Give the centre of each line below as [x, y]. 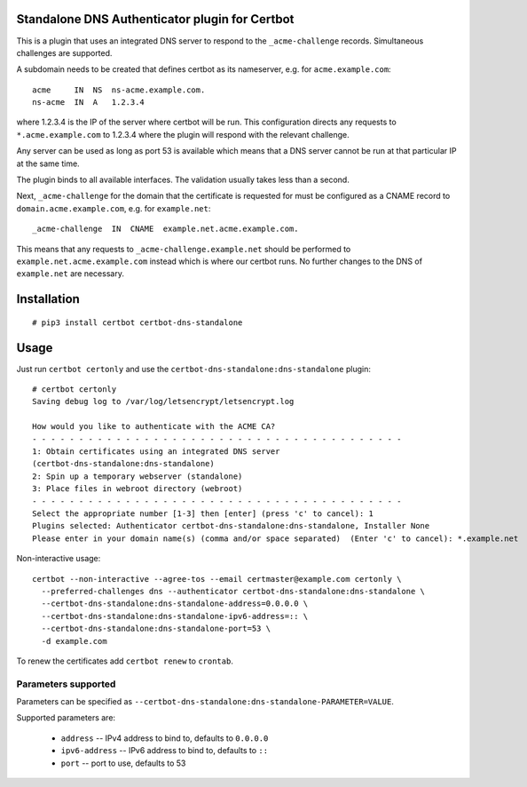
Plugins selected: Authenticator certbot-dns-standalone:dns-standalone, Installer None [231, 526]
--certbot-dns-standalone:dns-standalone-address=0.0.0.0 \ [175, 604]
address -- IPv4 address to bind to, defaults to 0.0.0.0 [165, 738]
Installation [48, 299]
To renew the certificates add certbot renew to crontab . [125, 661]
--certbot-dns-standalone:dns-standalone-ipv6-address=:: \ [175, 616]
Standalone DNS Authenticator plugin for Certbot [155, 19]
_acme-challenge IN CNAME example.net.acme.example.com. [165, 229]
